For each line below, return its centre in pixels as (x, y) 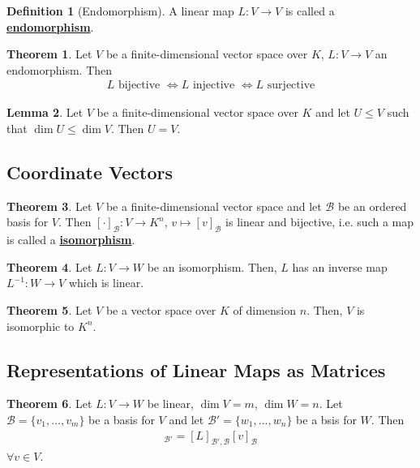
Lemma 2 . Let (45, 112)
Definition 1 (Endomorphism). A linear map (120, 11)
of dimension (265, 309)
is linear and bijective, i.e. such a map (320, 222)
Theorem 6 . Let (49, 404)
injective (214, 86)
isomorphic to (41, 326)
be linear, (170, 404)
